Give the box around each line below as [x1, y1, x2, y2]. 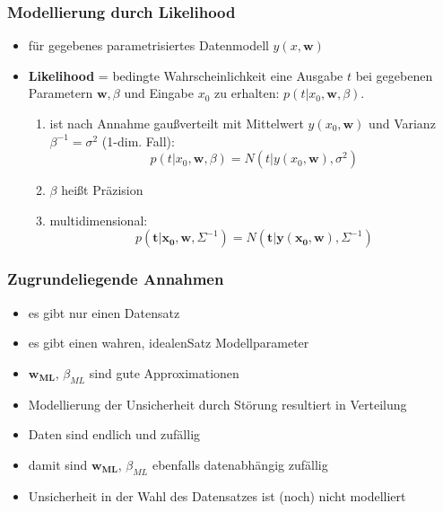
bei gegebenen [355, 66, 433, 84]
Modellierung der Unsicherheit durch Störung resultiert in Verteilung [28, 394, 407, 413]
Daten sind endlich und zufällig [28, 425, 201, 444]
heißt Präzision [61, 181, 143, 199]
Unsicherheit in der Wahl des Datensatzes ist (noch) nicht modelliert [28, 486, 406, 505]
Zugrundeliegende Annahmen [7, 268, 224, 290]
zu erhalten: [214, 84, 280, 102]
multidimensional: [49, 210, 148, 229]
